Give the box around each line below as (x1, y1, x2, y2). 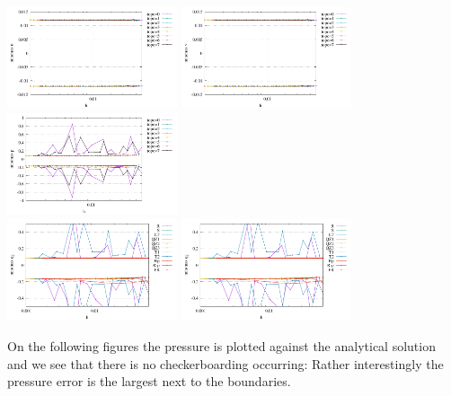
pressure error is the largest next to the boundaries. (7, 372, 291, 391)
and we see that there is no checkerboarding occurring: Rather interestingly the (7, 354, 444, 373)
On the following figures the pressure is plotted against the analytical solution (7, 336, 436, 355)
